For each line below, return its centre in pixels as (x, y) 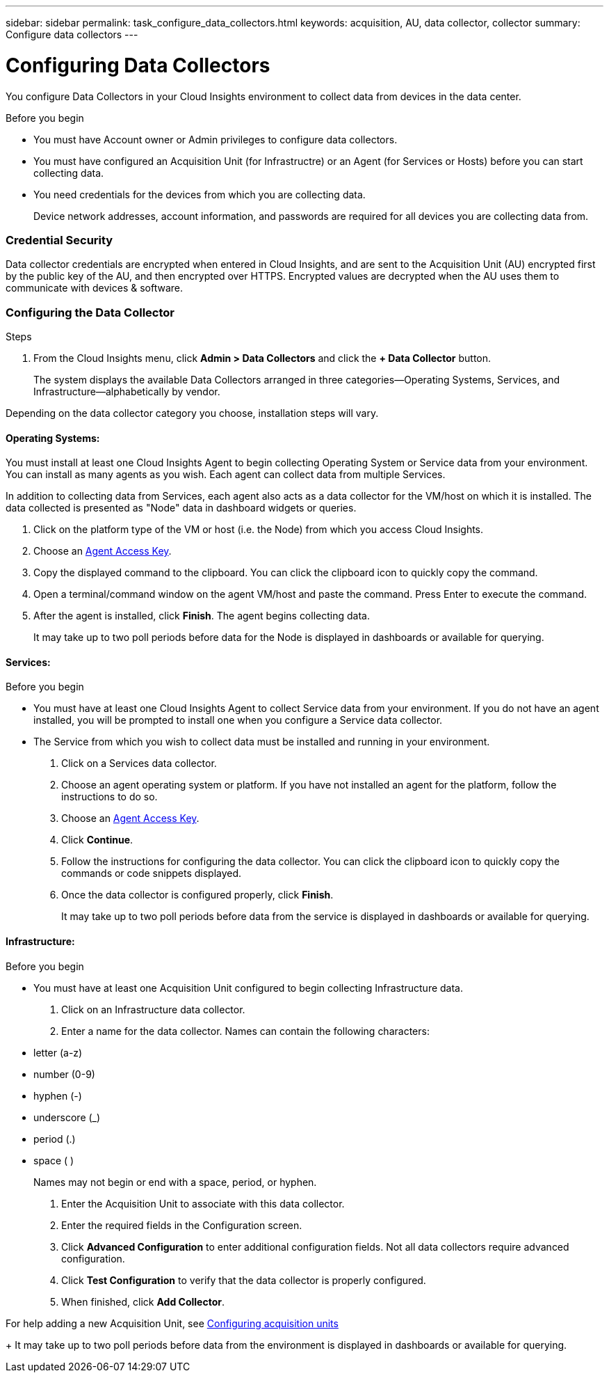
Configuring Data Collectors (138, 65)
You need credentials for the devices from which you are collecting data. (200, 194)
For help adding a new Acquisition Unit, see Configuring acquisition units (172, 1323)
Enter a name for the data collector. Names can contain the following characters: (245, 1031)
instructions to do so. (109, 797)
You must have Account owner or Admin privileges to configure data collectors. (216, 139)
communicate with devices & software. (95, 288)
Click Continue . (97, 840)
